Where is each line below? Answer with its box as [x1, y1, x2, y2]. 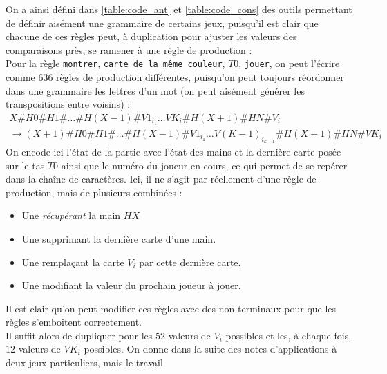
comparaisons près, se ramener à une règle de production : [6, 42, 252, 57]
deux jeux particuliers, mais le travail [6, 355, 163, 370]
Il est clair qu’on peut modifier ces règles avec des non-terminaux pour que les [6, 301, 337, 315]
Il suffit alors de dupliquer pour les [6, 328, 153, 342]
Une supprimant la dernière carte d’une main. [21, 231, 216, 245]
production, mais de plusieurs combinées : [6, 185, 182, 199]
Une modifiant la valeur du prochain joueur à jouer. [21, 278, 241, 292]
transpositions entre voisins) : [6, 97, 131, 111]
